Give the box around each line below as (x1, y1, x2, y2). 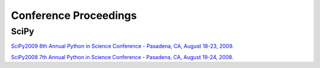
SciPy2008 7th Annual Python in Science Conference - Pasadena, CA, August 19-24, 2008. (11, 53, 234, 60)
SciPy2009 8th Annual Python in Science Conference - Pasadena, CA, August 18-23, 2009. (11, 43, 234, 50)
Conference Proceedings (11, 9, 137, 22)
